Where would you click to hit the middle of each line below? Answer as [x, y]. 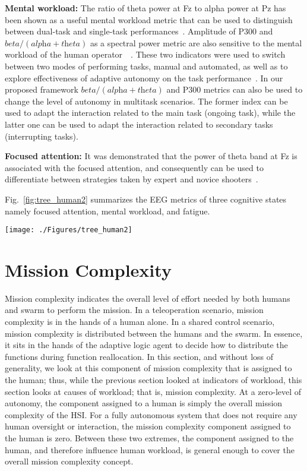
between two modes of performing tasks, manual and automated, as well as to [146, 66]
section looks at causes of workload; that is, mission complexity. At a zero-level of [153, 391]
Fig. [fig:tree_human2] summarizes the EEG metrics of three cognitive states [146, 199]
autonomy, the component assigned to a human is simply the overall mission [144, 403]
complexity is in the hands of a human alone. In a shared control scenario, [140, 322]
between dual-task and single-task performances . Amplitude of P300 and [139, 31]
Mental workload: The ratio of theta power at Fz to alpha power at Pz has [145, 8]
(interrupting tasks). [42, 136]
